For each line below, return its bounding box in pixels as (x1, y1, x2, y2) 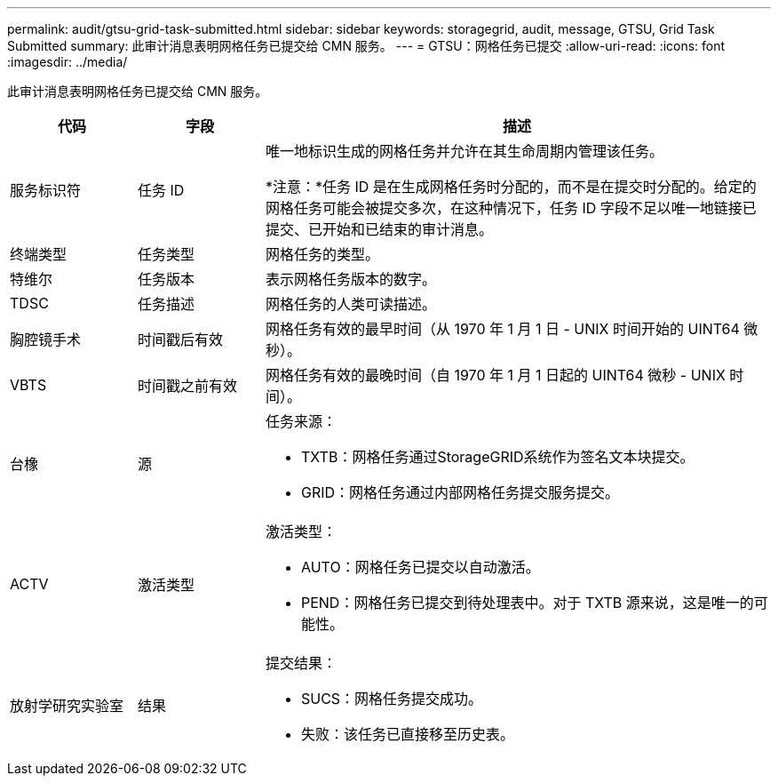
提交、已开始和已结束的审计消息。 (265, 220, 493, 238)
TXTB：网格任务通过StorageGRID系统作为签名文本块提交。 (300, 448, 695, 466)
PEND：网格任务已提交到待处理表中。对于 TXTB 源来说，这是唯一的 (300, 594, 754, 611)
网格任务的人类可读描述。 (265, 295, 436, 313)
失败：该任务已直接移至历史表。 (300, 725, 514, 743)
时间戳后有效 (137, 331, 223, 348)
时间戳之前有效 (137, 377, 237, 395)
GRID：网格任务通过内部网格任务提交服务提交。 (300, 483, 620, 501)
